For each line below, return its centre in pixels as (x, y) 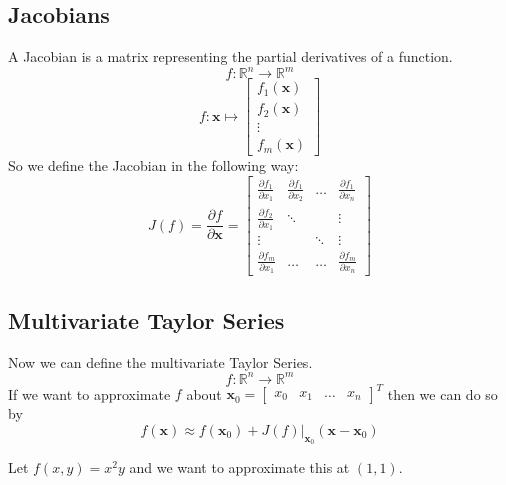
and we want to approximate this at (239, 467)
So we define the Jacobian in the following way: (153, 165)
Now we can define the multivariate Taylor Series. (160, 361)
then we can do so (442, 393)
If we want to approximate (89, 393)
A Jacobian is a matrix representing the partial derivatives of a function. (230, 56)
